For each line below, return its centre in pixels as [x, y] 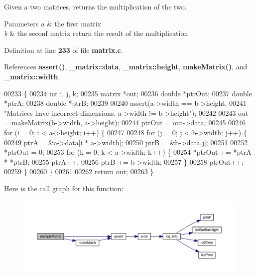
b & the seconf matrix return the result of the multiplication [96, 33]
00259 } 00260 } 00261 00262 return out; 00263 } [79, 171]
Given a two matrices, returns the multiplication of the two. [95, 6]
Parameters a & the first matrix [53, 23]
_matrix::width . [32, 76]
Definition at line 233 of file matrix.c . [64, 50]
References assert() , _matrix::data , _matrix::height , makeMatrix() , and [126, 67]
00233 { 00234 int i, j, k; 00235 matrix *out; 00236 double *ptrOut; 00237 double [128, 93]
